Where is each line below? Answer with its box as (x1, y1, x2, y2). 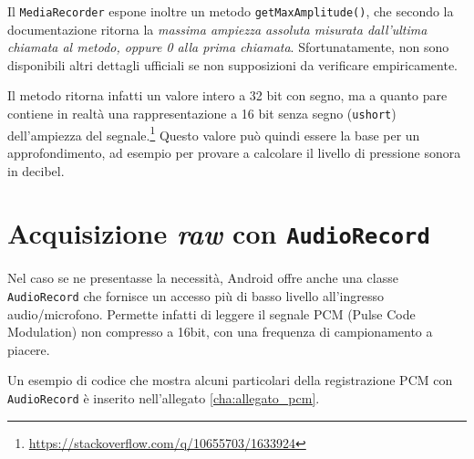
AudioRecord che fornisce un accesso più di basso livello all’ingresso (7, 286, 384, 305)
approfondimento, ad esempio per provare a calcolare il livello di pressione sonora (7, 142, 461, 162)
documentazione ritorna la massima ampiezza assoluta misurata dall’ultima (7, 19, 428, 38)
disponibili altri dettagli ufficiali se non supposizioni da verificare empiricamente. (7, 55, 459, 74)
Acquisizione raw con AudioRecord (7, 214, 430, 253)
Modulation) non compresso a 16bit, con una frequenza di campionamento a (7, 322, 433, 341)
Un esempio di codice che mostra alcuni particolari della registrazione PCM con (7, 370, 453, 390)
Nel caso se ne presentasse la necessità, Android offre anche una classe (7, 268, 398, 287)
